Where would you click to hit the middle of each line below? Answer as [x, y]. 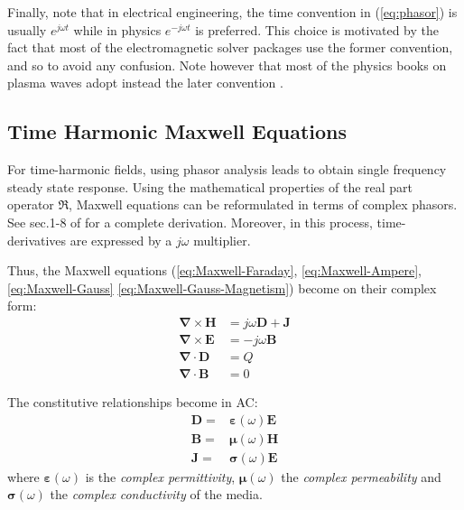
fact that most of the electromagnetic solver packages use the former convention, [230, 47]
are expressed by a [121, 240]
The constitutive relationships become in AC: [133, 402]
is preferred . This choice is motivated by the [317, 29]
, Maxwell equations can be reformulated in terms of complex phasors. [263, 204]
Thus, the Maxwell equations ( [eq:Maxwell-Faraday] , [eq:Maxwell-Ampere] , [214, 270]
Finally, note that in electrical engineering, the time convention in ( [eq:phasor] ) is [232, 12]
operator [31, 204]
